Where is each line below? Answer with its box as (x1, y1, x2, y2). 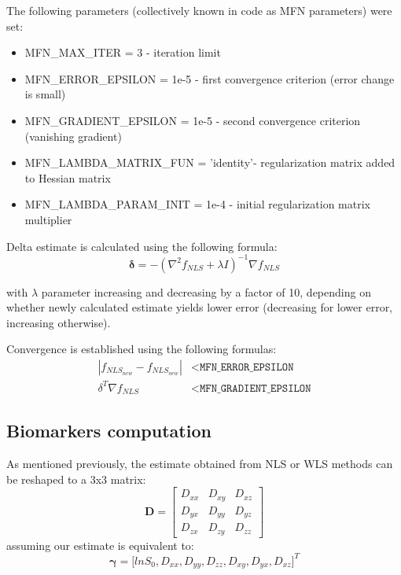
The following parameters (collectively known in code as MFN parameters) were (6, 2, 392, 18)
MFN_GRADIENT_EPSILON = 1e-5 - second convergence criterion (24, 112, 361, 128)
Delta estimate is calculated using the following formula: (6, 238, 278, 254)
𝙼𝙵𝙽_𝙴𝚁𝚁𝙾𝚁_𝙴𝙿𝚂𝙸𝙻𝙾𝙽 (199, 362, 294, 374)
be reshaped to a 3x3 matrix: (6, 470, 146, 487)
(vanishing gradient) (24, 127, 122, 144)
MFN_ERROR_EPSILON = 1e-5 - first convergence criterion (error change (24, 70, 395, 87)
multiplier (24, 211, 72, 227)
